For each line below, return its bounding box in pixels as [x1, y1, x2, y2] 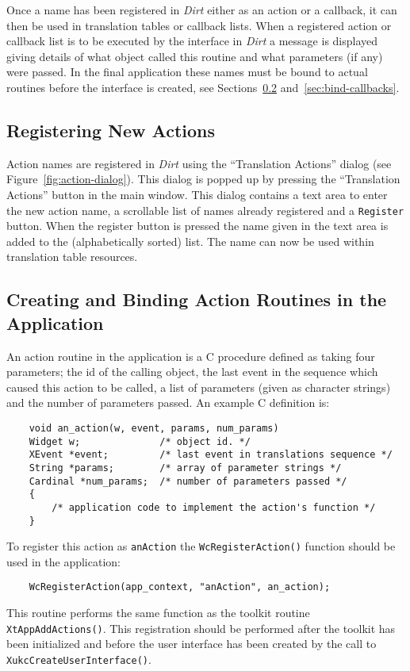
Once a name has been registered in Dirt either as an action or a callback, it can [6, 2, 397, 17]
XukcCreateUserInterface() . [6, 650, 151, 667]
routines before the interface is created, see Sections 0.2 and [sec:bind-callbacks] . [6, 79, 400, 95]
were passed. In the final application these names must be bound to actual [6, 63, 368, 80]
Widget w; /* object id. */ [29, 435, 251, 447]
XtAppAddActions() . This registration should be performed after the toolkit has [6, 619, 396, 636]
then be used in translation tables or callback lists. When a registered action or [6, 17, 392, 33]
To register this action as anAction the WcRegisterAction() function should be [6, 538, 396, 554]
